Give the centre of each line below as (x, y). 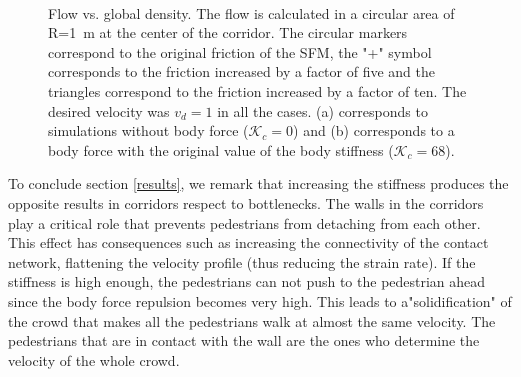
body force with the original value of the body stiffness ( (221, 149)
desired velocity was (109, 110)
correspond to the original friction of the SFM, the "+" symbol (240, 51)
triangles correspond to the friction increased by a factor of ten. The (257, 90)
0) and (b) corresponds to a (370, 130)
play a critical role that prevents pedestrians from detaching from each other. (244, 222)
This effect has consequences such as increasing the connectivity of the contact (248, 242)
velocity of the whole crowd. (94, 359)
